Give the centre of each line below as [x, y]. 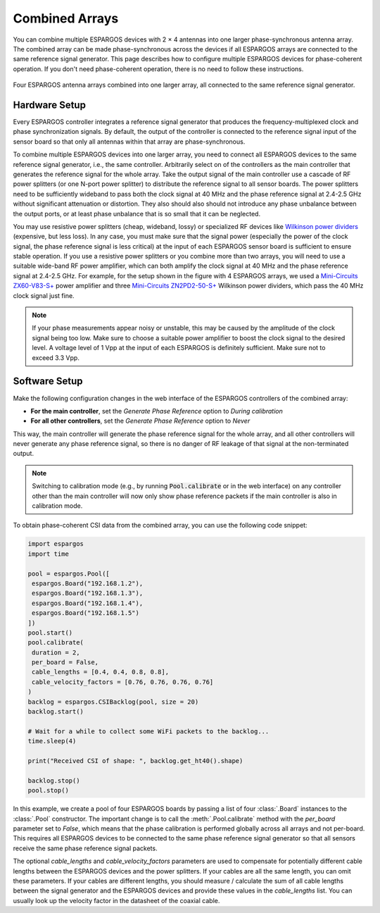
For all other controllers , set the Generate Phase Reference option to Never [140, 421]
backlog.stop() [54, 781]
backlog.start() [56, 712]
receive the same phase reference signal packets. [85, 848]
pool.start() [50, 633]
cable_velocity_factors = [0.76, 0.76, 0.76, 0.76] [123, 682]
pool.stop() [49, 790]
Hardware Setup [49, 105]
